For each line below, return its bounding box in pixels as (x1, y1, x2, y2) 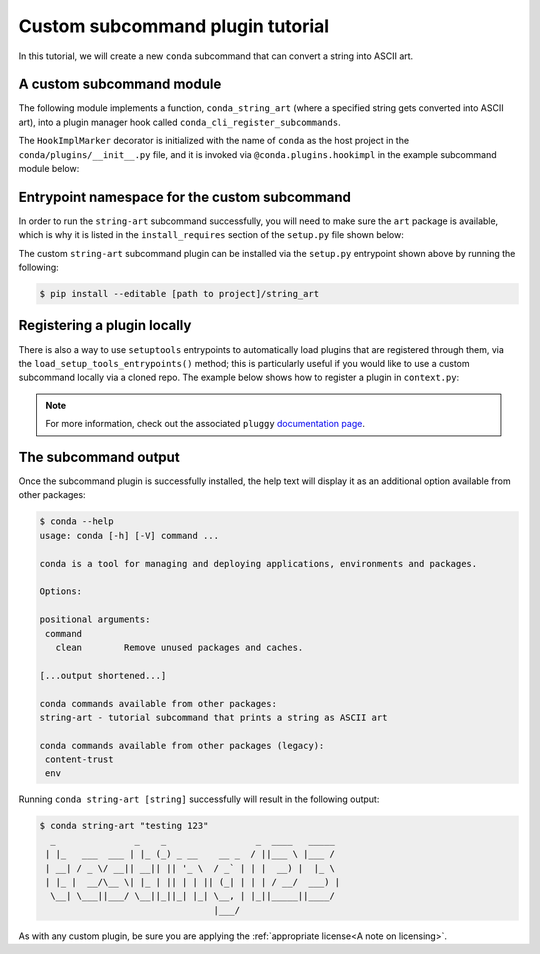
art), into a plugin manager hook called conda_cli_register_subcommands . (18, 116, 341, 128)
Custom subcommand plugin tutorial (18, 15, 330, 37)
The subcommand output (18, 448, 180, 465)
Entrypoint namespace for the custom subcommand (18, 188, 352, 205)
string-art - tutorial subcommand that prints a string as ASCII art (39, 711, 388, 723)
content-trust (45, 754, 114, 765)
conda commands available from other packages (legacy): (39, 740, 325, 751)
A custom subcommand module (18, 76, 222, 93)
